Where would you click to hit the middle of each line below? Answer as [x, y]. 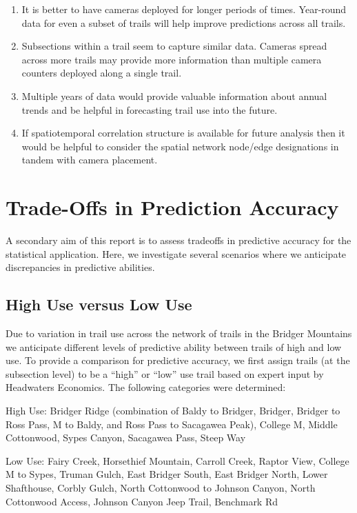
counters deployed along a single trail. [102, 73]
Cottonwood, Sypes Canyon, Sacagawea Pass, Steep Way [126, 437]
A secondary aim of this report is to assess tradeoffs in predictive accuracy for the [178, 240]
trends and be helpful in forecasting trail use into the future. [150, 109]
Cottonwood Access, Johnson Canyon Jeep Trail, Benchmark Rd [142, 501]
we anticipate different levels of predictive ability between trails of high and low [174, 346]
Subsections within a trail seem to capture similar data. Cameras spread [174, 46]
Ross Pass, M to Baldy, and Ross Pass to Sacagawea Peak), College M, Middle [172, 424]
